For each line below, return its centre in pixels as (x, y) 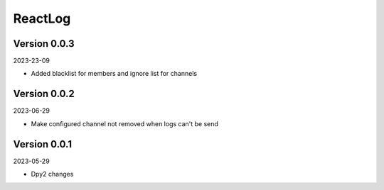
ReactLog (42, 18)
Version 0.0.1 (43, 144)
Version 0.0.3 (44, 44)
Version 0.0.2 (44, 94)
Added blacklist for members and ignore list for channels (114, 74)
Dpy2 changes (52, 174)
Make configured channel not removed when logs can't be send (124, 123)
